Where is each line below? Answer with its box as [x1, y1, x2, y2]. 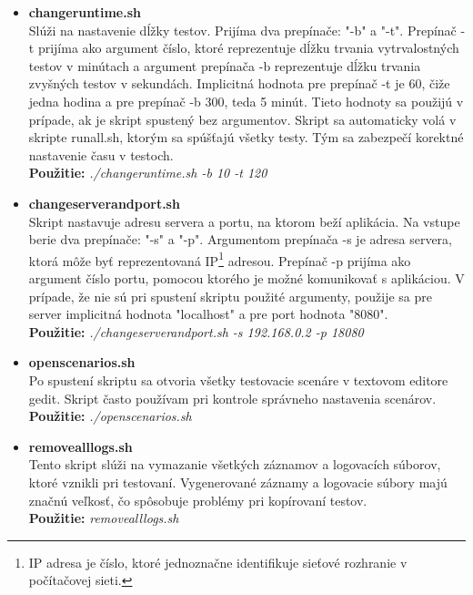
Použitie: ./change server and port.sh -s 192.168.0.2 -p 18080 [28, 322, 364, 341]
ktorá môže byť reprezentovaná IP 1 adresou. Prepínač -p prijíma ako [28, 248, 411, 270]
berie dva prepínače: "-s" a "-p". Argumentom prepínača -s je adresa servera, [28, 230, 453, 249]
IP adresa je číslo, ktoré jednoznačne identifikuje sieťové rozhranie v [28, 552, 408, 571]
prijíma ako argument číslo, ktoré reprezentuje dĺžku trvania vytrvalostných [37, 38, 459, 57]
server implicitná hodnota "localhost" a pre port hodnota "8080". [28, 304, 388, 323]
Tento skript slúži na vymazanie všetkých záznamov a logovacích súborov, [28, 455, 441, 474]
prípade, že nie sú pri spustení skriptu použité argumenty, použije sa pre [28, 286, 432, 305]
